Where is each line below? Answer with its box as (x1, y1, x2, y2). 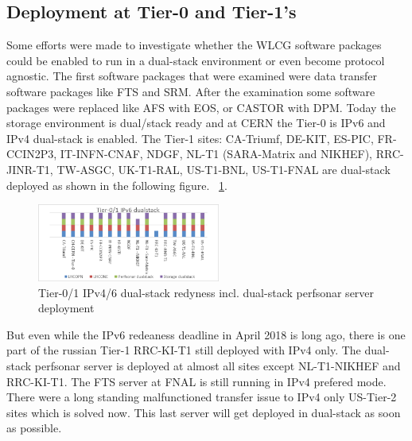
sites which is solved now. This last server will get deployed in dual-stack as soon (6, 404, 401, 420)
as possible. (6, 420, 62, 436)
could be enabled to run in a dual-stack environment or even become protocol (6, 52, 385, 68)
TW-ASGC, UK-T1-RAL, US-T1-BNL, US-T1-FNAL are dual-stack (56, 161, 391, 177)
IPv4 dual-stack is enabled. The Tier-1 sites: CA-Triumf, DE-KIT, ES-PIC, (6, 130, 374, 146)
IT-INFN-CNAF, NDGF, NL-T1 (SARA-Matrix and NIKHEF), (60, 145, 373, 162)
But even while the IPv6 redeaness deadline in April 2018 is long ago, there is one (6, 326, 406, 342)
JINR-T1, (6, 161, 53, 177)
